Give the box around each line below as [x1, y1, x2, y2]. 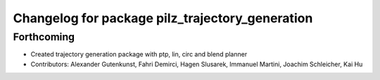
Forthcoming [13, 31, 75, 43]
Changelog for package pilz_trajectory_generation [13, 10, 313, 26]
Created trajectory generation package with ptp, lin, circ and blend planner [30, 50, 248, 58]
